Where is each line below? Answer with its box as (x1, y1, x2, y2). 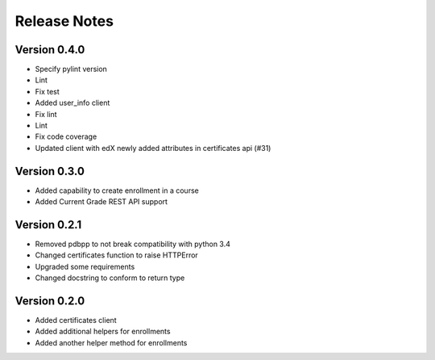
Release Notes (14, 12, 114, 30)
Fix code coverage (35, 132, 97, 141)
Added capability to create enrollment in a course (35, 186, 199, 195)
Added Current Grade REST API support (35, 197, 168, 207)
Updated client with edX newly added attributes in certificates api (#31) (35, 143, 271, 153)
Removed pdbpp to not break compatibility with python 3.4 (35, 239, 231, 249)
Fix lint (35, 109, 57, 119)
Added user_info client (35, 98, 110, 108)
